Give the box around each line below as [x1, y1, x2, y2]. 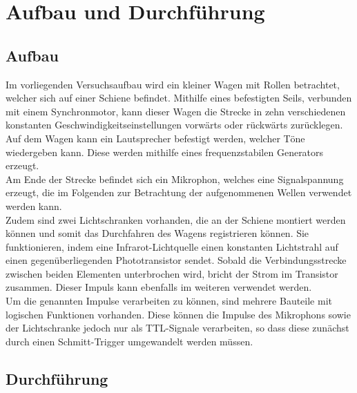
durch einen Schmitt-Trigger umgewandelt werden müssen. [6, 334, 253, 348]
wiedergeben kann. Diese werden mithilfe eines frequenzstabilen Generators [6, 144, 324, 159]
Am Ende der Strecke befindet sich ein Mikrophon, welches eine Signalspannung [6, 171, 344, 186]
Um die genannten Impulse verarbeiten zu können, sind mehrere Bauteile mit [6, 294, 332, 308]
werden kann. [6, 198, 62, 213]
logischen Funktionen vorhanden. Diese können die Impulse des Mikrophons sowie [6, 307, 351, 321]
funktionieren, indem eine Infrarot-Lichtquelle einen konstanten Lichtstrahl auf [6, 239, 338, 253]
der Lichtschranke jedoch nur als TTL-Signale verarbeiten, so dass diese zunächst [6, 320, 349, 335]
